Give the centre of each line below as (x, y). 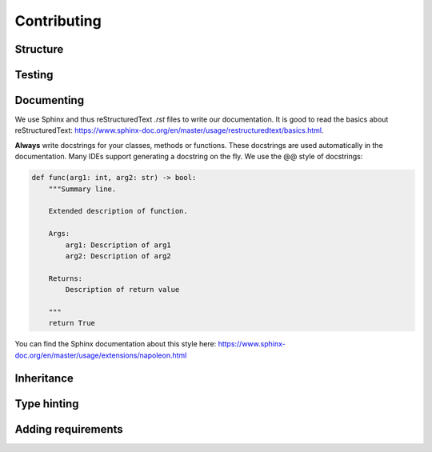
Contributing (58, 21)
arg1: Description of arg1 (118, 245)
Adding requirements (69, 429)
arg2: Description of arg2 (118, 256)
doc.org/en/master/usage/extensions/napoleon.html (101, 355)
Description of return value (122, 290)
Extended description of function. (118, 211)
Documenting (49, 100)
